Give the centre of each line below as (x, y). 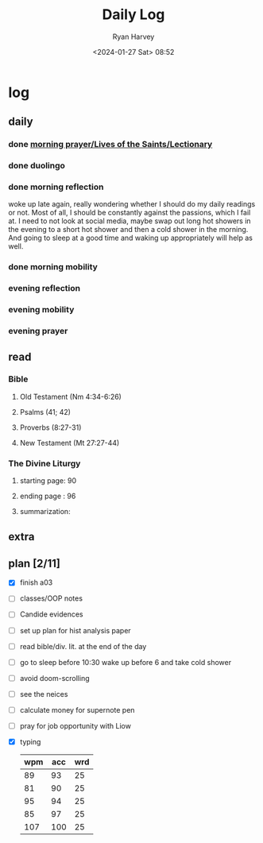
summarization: (45, 512)
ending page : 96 (48, 496)
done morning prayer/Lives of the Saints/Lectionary (110, 145)
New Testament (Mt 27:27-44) (70, 443)
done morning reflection (56, 187)
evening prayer (38, 331)
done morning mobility (53, 267)
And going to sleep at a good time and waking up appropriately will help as (130, 238)
